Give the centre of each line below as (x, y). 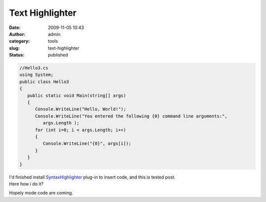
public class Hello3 (44, 82)
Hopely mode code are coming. (41, 193)
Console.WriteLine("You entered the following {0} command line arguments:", (131, 116)
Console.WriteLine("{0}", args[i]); (87, 144)
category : (19, 41)
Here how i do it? (26, 184)
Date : (15, 28)
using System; (36, 75)
